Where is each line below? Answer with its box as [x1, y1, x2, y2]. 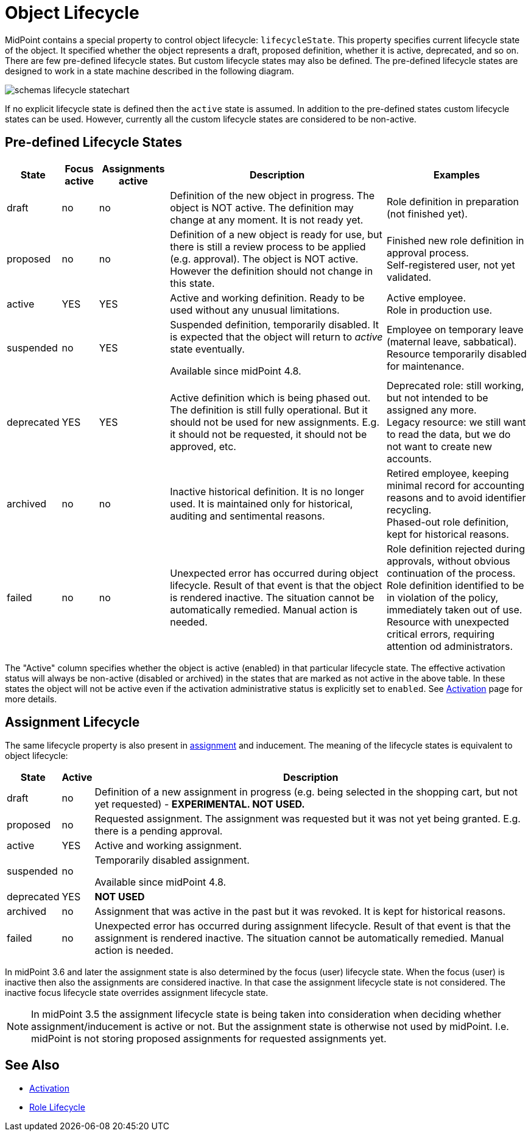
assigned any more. [386, 403, 477, 416]
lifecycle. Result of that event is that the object [170, 579, 382, 591]
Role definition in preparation [386, 195, 519, 208]
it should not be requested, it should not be [170, 428, 367, 440]
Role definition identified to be [386, 579, 524, 591]
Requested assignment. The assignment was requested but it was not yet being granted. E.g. [94, 813, 521, 825]
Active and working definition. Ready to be [170, 291, 365, 304]
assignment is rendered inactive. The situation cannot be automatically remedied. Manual [94, 932, 504, 945]
